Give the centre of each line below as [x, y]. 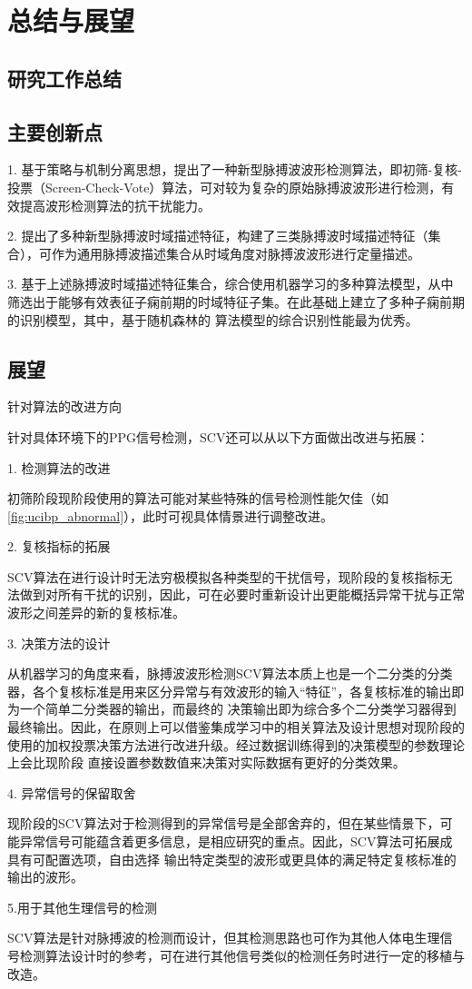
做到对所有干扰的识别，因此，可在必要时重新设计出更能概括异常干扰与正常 [242, 594]
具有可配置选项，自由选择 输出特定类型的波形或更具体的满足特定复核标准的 [232, 859]
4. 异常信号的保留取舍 [72, 792]
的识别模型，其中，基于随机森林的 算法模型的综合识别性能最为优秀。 [213, 319]
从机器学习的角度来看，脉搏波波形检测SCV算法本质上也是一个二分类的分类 [230, 673]
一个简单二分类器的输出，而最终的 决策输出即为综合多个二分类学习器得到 [238, 709]
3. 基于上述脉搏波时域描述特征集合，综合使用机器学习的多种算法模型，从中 [231, 284]
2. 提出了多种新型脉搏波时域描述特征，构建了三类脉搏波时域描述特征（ [218, 236]
